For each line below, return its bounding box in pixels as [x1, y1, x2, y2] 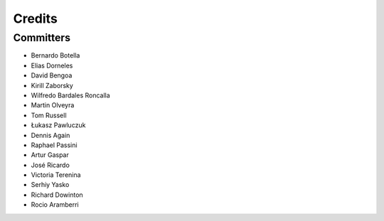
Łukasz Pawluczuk [31, 121, 86, 129]
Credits [13, 11, 58, 26]
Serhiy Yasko [31, 180, 70, 189]
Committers [13, 31, 71, 44]
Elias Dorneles [31, 61, 73, 70]
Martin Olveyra [31, 101, 75, 109]
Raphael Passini [31, 141, 78, 149]
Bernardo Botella [31, 51, 80, 60]
